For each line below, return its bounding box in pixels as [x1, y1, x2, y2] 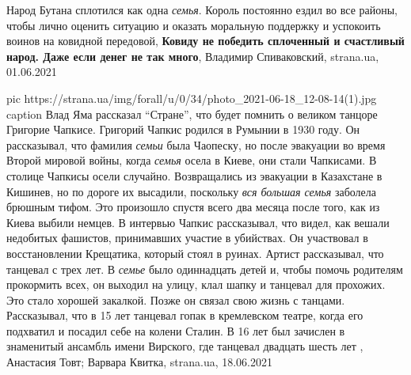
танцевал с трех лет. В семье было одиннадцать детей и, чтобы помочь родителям [6, 260, 403, 277]
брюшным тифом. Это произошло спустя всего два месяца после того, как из [6, 199, 380, 215]
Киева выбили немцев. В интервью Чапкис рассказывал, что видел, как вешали [6, 214, 390, 230]
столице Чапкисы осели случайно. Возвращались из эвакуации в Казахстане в [6, 167, 382, 184]
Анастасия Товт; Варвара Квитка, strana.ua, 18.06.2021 [6, 354, 273, 370]
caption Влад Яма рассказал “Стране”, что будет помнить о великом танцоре [6, 105, 378, 122]
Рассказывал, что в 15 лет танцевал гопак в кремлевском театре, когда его [6, 307, 363, 324]
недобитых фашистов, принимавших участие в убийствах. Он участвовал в [6, 229, 368, 246]
